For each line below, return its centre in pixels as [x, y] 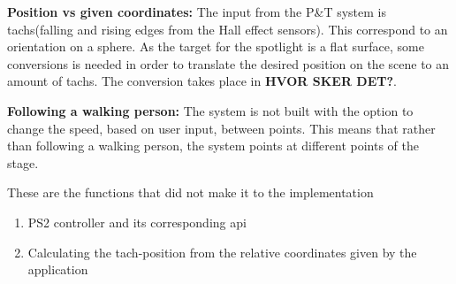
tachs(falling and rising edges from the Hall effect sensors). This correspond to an [228, 29]
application [58, 269]
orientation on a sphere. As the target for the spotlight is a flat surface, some [216, 46]
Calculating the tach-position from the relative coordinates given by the [222, 252]
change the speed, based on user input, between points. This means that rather [221, 128]
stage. [23, 162]
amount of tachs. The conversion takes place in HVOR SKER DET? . [202, 81]
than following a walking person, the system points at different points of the [213, 146]
